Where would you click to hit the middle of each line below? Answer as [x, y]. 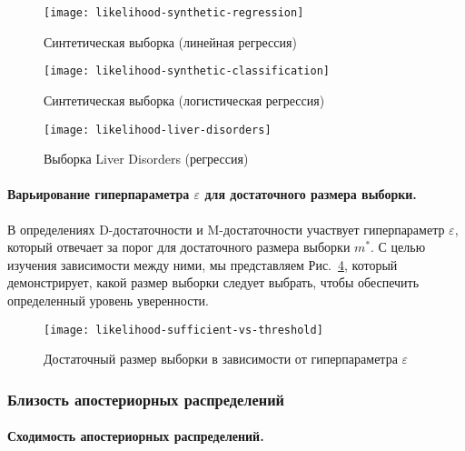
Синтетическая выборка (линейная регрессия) [170, 41]
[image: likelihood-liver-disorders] [158, 130]
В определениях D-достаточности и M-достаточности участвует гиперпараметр [226, 229]
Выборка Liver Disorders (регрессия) [146, 159]
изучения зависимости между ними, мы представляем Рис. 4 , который [203, 264]
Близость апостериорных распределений [146, 399]
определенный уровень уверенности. [108, 300]
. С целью [398, 247]
